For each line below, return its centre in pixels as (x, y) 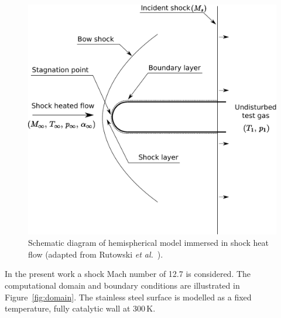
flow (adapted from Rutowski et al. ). (96, 254)
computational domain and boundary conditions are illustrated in (122, 285)
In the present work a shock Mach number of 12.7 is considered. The (128, 274)
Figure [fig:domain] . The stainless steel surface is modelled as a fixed (128, 297)
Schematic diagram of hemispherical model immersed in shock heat (148, 243)
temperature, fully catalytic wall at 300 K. (80, 308)
